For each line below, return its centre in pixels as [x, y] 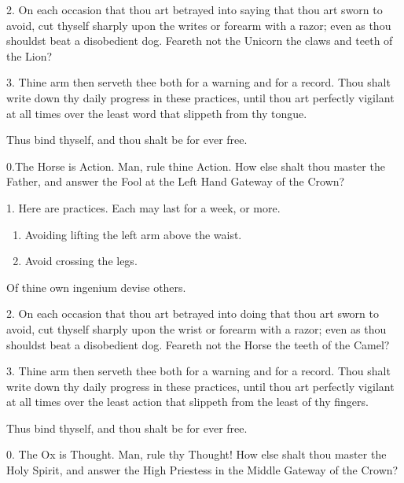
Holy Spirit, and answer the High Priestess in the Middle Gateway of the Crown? [202, 470]
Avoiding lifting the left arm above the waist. [133, 234]
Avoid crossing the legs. [81, 261]
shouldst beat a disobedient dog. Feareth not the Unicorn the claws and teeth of [200, 41]
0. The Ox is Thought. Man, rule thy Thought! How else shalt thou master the [196, 454]
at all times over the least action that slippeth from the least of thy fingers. [187, 402]
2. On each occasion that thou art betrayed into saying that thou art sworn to [195, 9]
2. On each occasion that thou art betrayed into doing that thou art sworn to [193, 313]
